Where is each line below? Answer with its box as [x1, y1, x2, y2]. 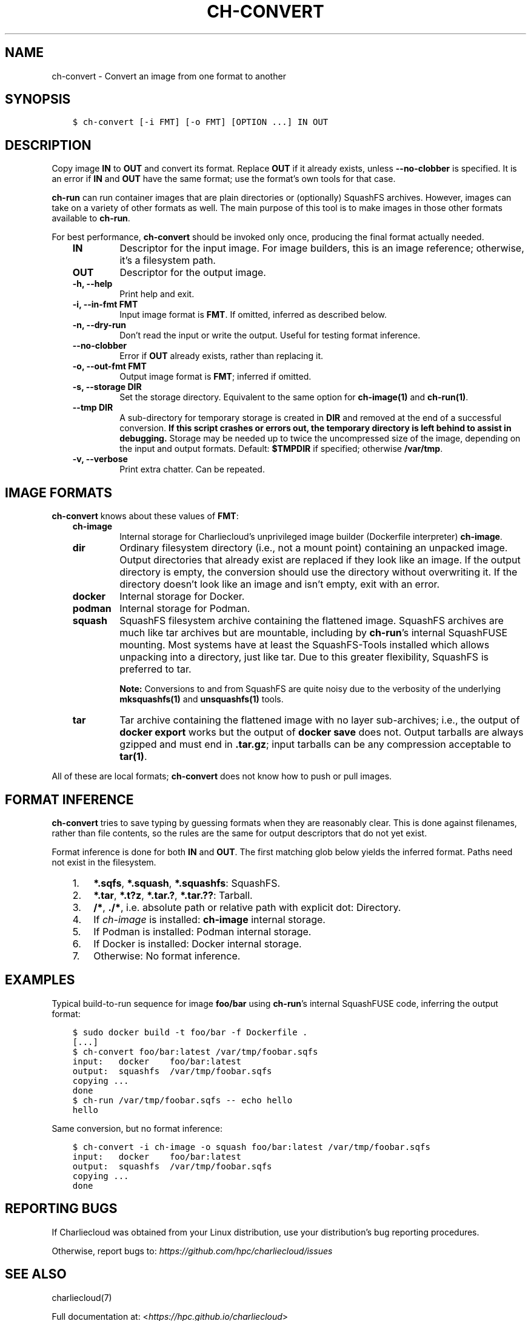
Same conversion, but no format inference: [52, 1123, 223, 1134]
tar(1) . [119, 750, 147, 763]
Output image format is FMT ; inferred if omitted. [119, 371, 312, 382]
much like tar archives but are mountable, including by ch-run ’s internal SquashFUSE [119, 627, 508, 639]
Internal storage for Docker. [119, 590, 245, 603]
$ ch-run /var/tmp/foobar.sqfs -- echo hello [72, 1095, 293, 1105]
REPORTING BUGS [5, 1201, 118, 1217]
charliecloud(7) [52, 1292, 112, 1303]
